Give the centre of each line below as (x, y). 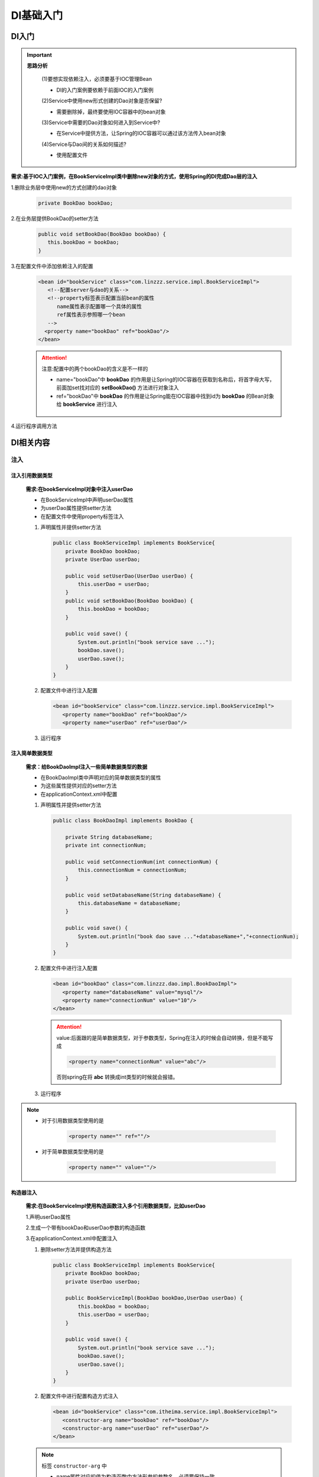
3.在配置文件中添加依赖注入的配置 (52, 266)
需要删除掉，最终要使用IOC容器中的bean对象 (111, 112)
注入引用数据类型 (32, 476)
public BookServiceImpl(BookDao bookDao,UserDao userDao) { (154, 1298)
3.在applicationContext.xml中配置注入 (71, 1238)
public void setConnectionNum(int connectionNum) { (142, 862)
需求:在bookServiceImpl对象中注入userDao (79, 489)
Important (40, 55)
